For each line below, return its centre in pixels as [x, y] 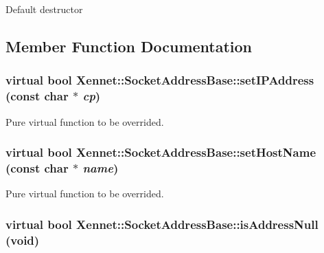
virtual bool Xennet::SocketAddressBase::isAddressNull [162, 224]
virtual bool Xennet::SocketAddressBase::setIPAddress [160, 80]
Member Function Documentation [129, 46]
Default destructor [44, 9]
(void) [23, 240]
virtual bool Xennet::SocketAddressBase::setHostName [161, 152]
